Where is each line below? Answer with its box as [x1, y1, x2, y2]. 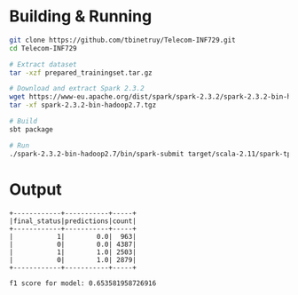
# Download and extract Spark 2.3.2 [9, 84, 145, 93]
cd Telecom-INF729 [9, 44, 77, 52]
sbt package [9, 124, 53, 134]
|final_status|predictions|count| [9, 216, 137, 226]
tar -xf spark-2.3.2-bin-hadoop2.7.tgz [9, 100, 157, 110]
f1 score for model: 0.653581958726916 [9, 278, 157, 288]
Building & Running [9, 6, 153, 27]
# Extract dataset [9, 60, 77, 68]
